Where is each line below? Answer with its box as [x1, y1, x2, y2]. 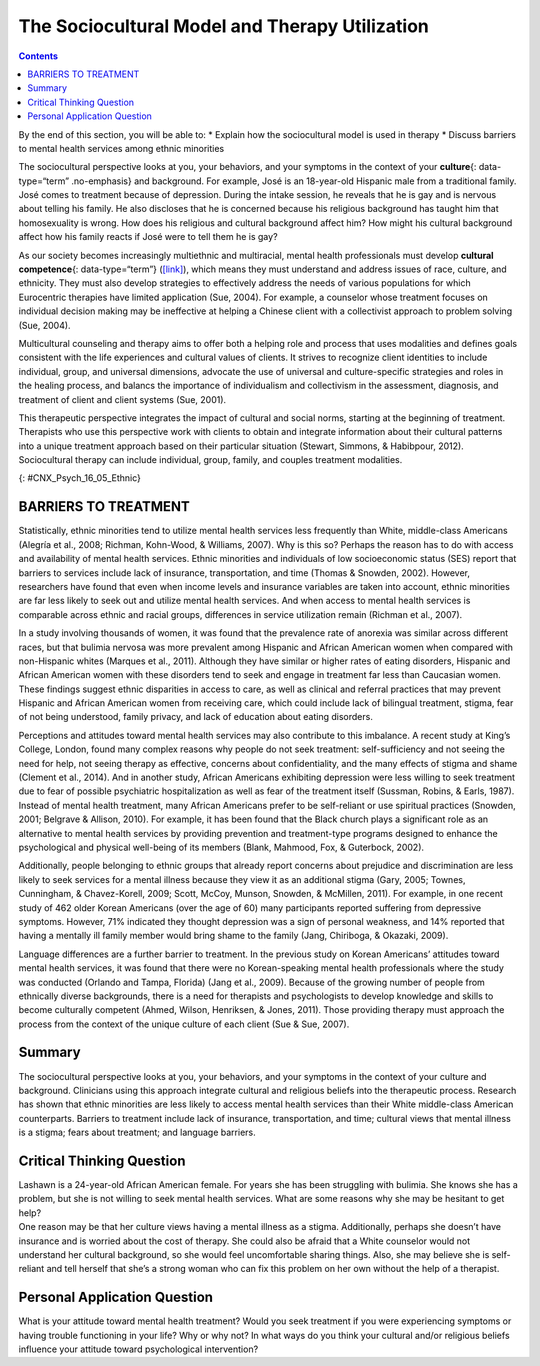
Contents [18, 50, 59, 62]
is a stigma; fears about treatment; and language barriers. [18, 1126, 256, 1139]
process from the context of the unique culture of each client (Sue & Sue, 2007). [18, 1018, 350, 1030]
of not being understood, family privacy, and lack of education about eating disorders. [18, 711, 374, 723]
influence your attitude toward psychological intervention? [18, 1343, 259, 1355]
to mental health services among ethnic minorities [18, 142, 225, 154]
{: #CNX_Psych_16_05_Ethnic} [18, 472, 142, 484]
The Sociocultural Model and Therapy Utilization [18, 15, 429, 37]
